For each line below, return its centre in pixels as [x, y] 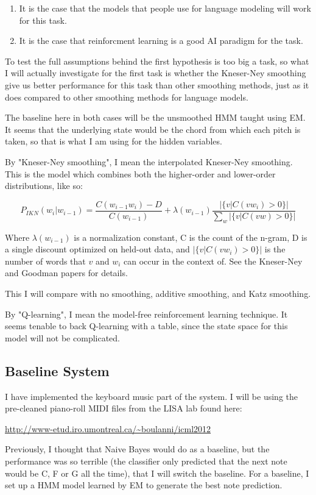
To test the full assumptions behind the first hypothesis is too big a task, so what [157, 61]
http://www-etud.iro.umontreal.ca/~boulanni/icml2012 [108, 428]
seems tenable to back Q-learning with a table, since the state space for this [146, 326]
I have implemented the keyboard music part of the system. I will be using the [152, 396]
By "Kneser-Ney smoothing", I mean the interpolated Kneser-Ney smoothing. [149, 161]
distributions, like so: [44, 186]
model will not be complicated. [62, 337]
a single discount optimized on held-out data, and [97, 249]
